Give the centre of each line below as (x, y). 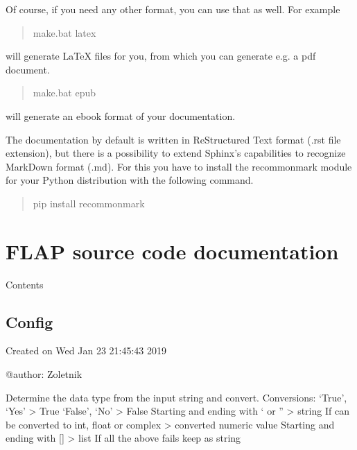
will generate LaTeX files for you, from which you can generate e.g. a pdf (161, 56)
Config (29, 321)
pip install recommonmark (89, 203)
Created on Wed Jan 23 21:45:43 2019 (86, 351)
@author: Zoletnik (44, 374)
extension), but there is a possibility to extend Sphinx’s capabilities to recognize (176, 153)
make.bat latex (64, 32)
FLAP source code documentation (172, 251)
